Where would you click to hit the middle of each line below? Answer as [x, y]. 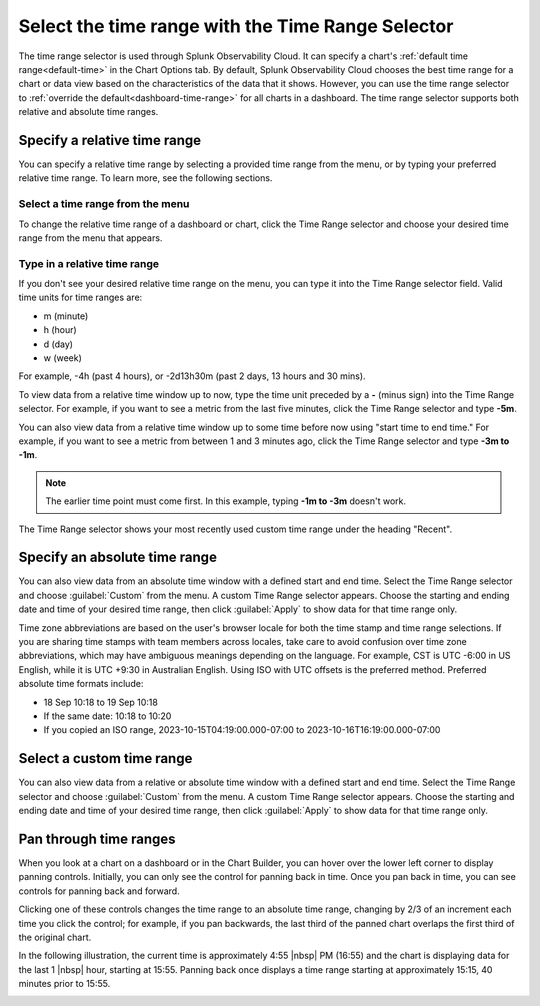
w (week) [62, 358]
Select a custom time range [105, 758]
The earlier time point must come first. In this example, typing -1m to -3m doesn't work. [226, 501]
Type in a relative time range [89, 263]
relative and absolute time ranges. [88, 112]
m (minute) [66, 316]
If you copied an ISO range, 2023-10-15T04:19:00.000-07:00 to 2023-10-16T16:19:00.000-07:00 [242, 730]
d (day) [58, 344]
